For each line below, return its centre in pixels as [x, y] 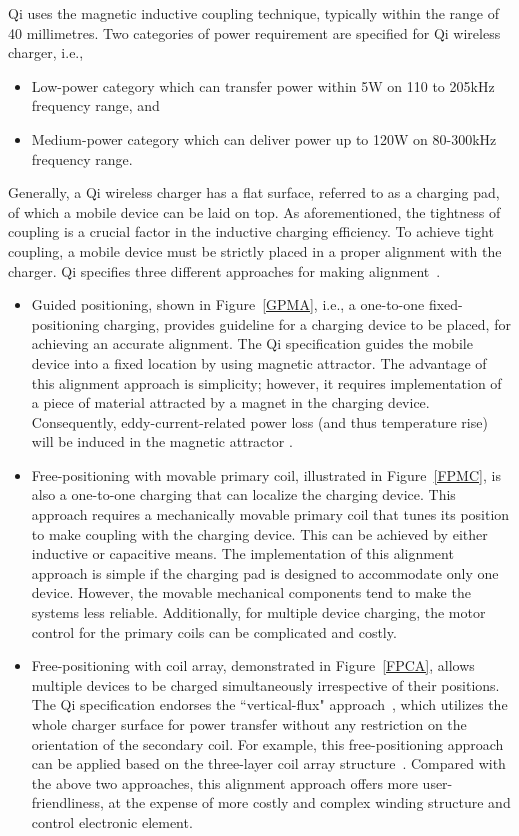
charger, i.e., [46, 52]
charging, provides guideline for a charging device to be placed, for [307, 323]
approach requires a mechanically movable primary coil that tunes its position [270, 514]
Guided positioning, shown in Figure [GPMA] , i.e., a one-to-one [228, 304]
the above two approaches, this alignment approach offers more [224, 782]
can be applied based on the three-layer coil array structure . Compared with [268, 763]
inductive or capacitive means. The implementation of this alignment [242, 553]
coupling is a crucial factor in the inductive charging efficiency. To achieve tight [251, 231]
